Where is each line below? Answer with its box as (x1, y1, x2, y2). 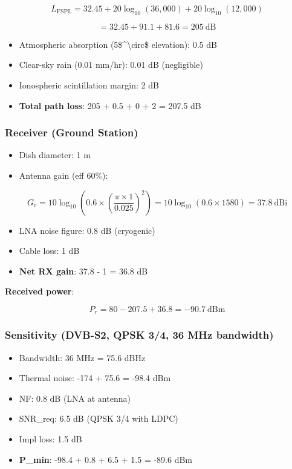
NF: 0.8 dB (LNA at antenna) (19, 391, 131, 404)
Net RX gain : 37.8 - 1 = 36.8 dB (19, 264, 148, 277)
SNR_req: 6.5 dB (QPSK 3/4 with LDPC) (19, 412, 178, 425)
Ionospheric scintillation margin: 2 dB (19, 78, 159, 91)
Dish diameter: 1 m (19, 148, 91, 161)
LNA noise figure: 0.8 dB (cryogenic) (19, 224, 155, 236)
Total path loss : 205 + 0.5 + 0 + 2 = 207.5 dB (19, 99, 201, 111)
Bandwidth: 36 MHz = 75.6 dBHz (19, 351, 146, 364)
